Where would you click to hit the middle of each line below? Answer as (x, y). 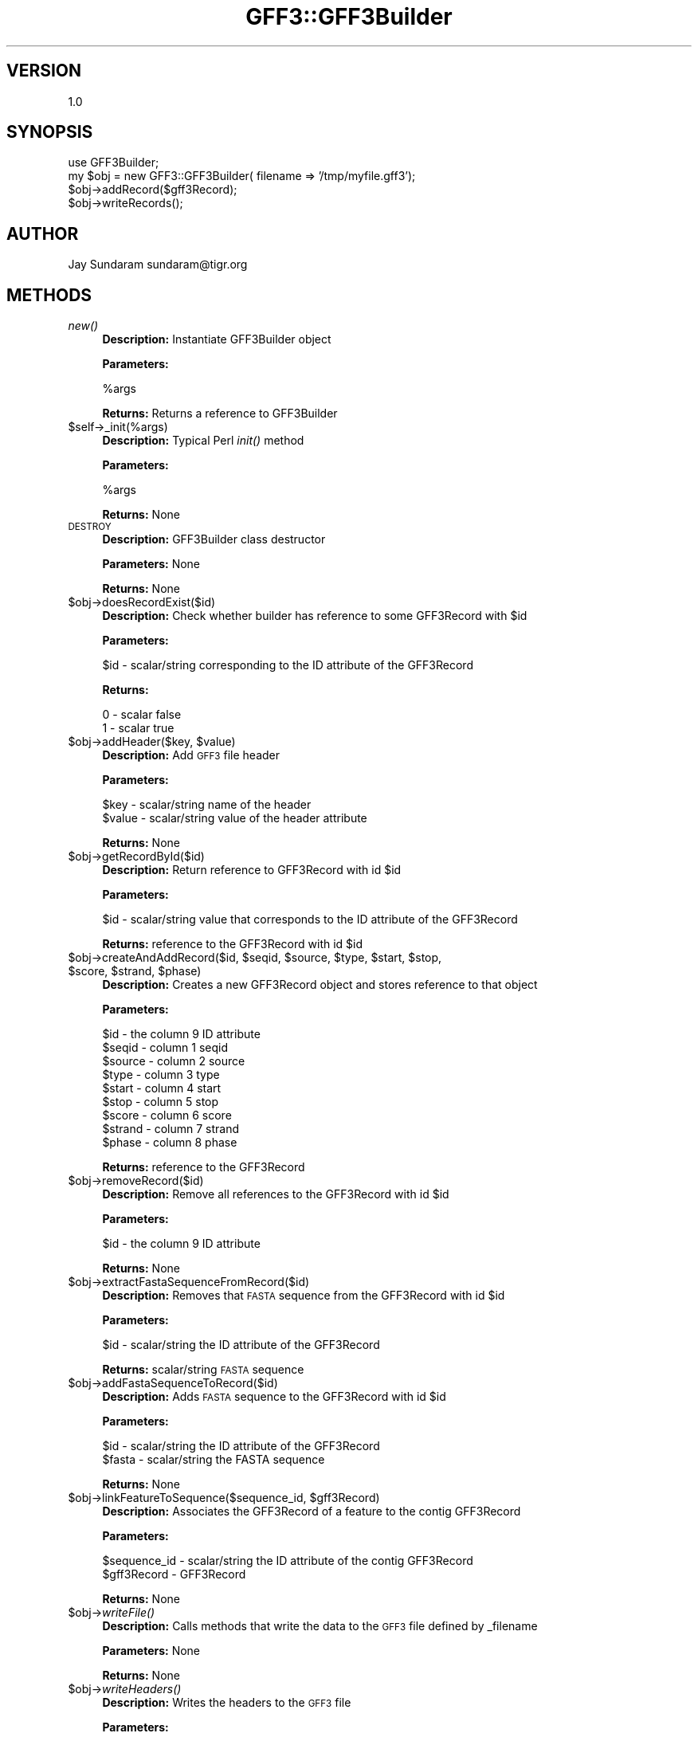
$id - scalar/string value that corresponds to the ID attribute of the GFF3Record (310, 919)
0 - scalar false (142, 715)
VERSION (44, 71)
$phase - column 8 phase (170, 1143)
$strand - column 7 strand (171, 1129)
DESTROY (90, 527)
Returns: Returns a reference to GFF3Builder (220, 414)
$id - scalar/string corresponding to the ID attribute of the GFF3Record (288, 665)
